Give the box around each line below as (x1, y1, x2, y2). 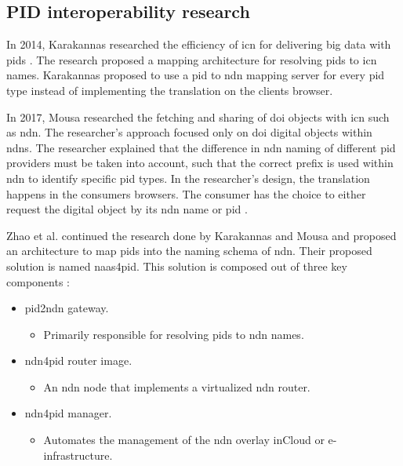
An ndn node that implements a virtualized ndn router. (43, 378, 310, 395)
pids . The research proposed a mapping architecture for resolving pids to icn (6, 51, 377, 67)
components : (6, 273, 70, 289)
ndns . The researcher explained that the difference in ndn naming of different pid (6, 139, 396, 155)
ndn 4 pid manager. (24, 405, 112, 421)
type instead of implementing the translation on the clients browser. (6, 82, 333, 98)
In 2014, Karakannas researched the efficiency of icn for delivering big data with (6, 36, 391, 53)
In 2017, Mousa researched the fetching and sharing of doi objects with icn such (6, 108, 390, 125)
